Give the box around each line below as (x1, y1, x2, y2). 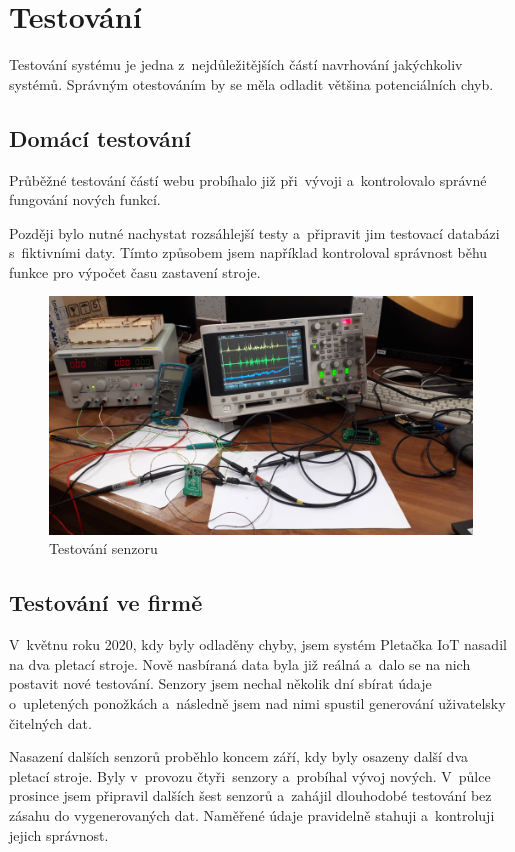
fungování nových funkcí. (9, 189, 161, 210)
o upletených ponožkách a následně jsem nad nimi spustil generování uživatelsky (9, 692, 506, 713)
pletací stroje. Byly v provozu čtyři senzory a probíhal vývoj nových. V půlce (9, 765, 491, 786)
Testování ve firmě (9, 587, 203, 618)
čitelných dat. (9, 712, 92, 733)
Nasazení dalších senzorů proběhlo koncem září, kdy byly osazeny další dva (9, 746, 468, 767)
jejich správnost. (9, 824, 109, 845)
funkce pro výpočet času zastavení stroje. (9, 261, 261, 282)
